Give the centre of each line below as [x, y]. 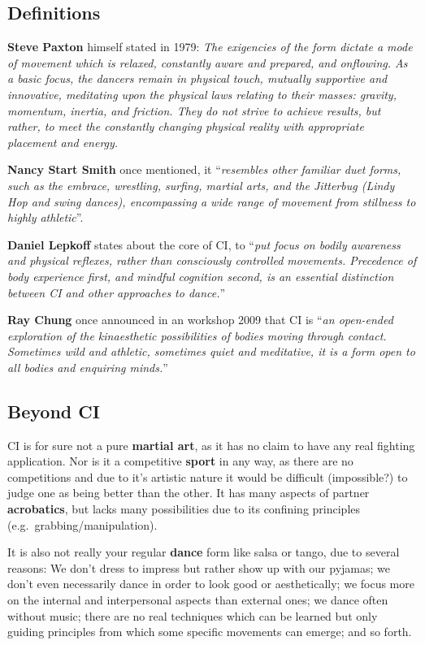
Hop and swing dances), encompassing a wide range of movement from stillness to [212, 201]
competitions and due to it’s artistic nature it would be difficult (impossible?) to [208, 476]
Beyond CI [54, 411]
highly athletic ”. [46, 217]
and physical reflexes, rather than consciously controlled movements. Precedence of [212, 260]
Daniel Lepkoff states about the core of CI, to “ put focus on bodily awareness [204, 244]
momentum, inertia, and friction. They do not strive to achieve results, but [194, 110]
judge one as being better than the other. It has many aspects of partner [189, 493]
